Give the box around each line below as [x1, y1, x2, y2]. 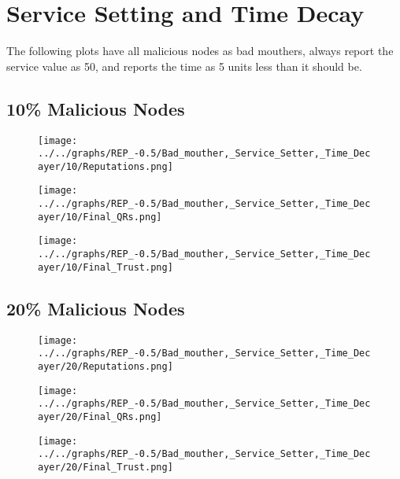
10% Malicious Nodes [6, 96, 185, 120]
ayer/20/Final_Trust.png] [38, 461, 173, 473]
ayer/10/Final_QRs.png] [38, 211, 162, 223]
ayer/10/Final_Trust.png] [38, 261, 173, 273]
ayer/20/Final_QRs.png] [38, 411, 162, 422]
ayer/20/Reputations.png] [38, 360, 173, 372]
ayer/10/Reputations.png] [38, 160, 173, 172]
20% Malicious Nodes [6, 296, 185, 320]
